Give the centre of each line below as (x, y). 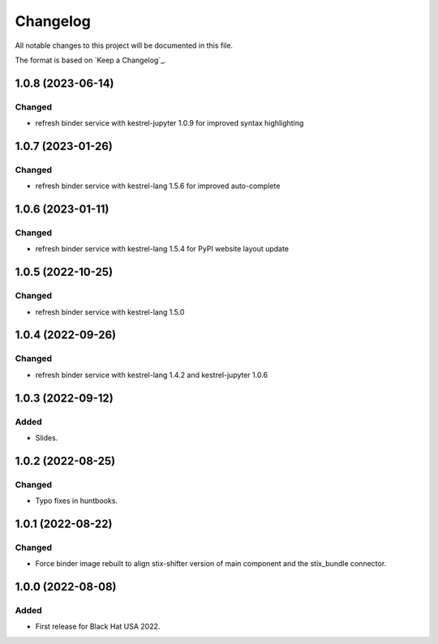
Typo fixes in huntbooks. (76, 501)
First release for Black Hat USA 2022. (98, 627)
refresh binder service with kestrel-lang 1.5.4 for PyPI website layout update (162, 249)
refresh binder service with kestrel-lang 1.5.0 (110, 311)
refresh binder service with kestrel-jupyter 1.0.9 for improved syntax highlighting (170, 123)
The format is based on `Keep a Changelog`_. (90, 60)
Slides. (47, 437)
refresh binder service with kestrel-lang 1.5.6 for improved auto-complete (158, 186)
